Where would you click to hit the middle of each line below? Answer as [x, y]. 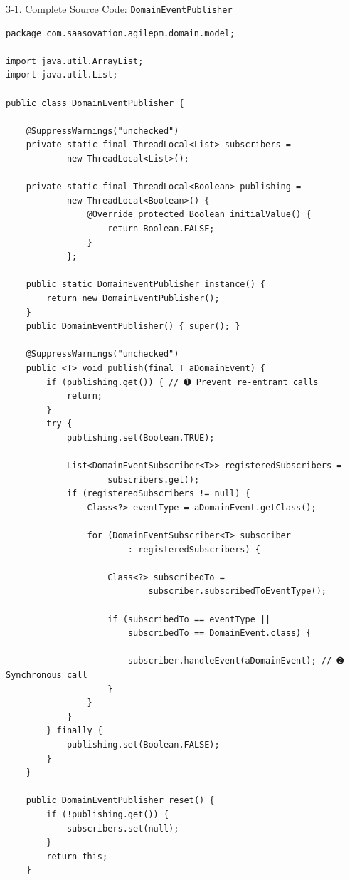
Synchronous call [47, 675]
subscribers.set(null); [123, 828]
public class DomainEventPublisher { [95, 103]
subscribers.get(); [154, 480]
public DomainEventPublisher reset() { [120, 801]
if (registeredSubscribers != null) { [158, 494]
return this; [77, 856]
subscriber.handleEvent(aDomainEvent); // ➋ [236, 661]
